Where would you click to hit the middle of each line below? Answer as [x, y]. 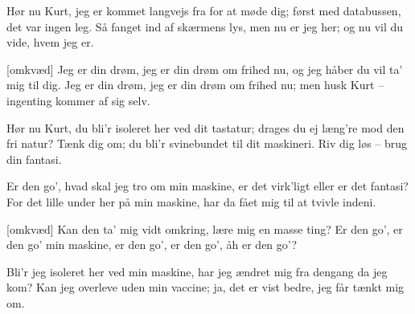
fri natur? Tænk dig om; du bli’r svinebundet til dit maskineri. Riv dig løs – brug [207, 143]
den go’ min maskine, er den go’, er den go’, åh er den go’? [152, 245]
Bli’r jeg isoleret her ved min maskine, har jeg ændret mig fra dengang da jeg [197, 271]
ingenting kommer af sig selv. [78, 100]
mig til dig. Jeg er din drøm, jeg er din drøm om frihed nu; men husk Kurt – [195, 85]
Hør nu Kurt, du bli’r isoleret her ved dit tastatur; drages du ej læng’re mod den [205, 127]
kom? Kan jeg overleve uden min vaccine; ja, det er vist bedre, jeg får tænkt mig [205, 287]
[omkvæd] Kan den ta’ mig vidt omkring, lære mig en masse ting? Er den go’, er [205, 228]
